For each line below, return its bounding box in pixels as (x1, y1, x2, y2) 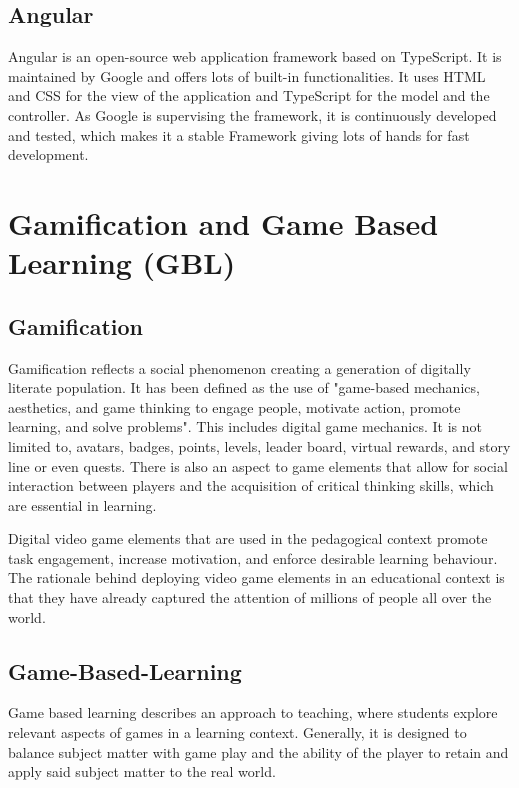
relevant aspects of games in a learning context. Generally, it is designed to (8, 722, 467, 743)
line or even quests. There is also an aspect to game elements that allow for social (8, 455, 508, 476)
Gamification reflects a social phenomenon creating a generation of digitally (8, 357, 471, 378)
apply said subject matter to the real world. (8, 761, 276, 782)
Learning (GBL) (8, 242, 236, 283)
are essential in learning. (8, 494, 157, 515)
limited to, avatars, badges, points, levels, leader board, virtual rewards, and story (8, 435, 511, 456)
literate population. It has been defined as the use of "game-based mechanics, (8, 377, 480, 398)
